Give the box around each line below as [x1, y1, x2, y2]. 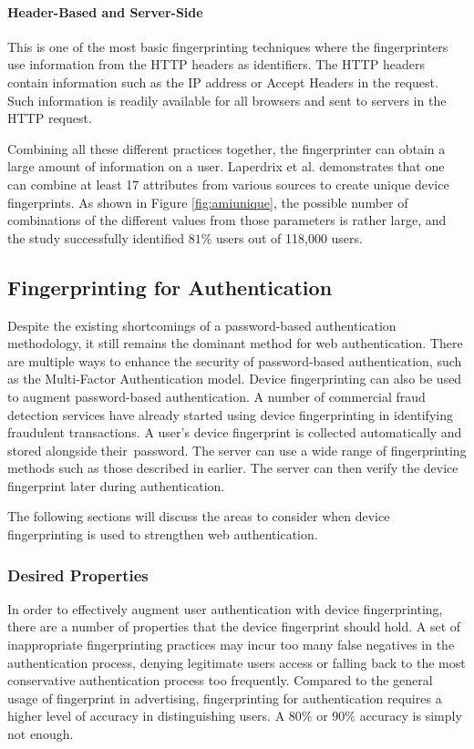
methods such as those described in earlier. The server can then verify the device [7, 458, 459, 477]
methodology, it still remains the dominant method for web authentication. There [7, 333, 463, 353]
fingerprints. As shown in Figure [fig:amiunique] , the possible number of [7, 192, 408, 211]
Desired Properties [7, 563, 149, 586]
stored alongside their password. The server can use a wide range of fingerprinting [7, 440, 467, 459]
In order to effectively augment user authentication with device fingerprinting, [7, 599, 443, 618]
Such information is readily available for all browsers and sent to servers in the [7, 90, 447, 109]
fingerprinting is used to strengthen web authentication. [7, 525, 318, 544]
